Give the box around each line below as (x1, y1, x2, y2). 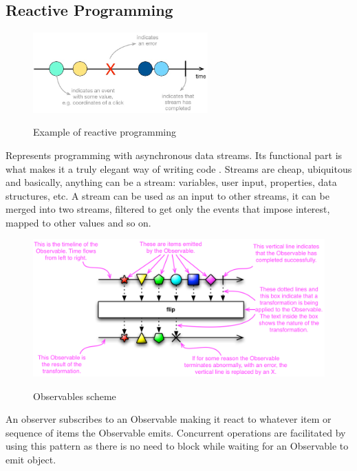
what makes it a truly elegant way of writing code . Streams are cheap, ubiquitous (6, 161, 352, 176)
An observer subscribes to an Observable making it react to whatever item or (6, 412, 332, 426)
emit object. (6, 452, 56, 467)
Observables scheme (33, 388, 116, 403)
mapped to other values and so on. (6, 215, 151, 229)
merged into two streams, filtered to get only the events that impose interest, (6, 202, 330, 216)
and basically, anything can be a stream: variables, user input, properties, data (6, 175, 337, 189)
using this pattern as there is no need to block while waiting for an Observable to (6, 439, 349, 453)
